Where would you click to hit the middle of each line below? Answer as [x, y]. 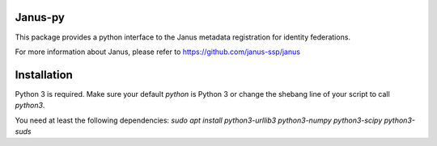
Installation [44, 75]
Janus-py [40, 17]
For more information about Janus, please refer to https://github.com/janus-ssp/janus [158, 52]
